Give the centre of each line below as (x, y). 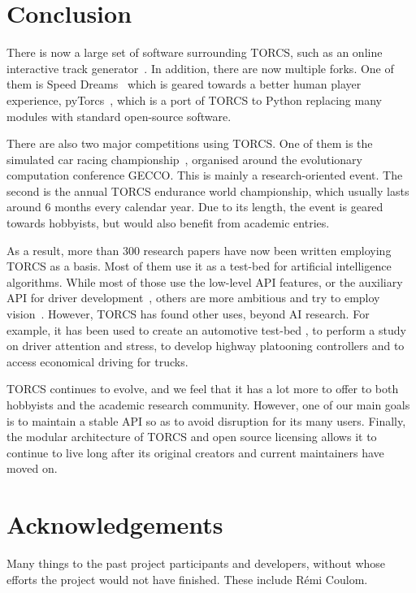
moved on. (32, 468)
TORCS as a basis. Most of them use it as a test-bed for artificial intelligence (199, 266)
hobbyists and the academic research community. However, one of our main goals (208, 405)
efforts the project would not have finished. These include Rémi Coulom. (187, 579)
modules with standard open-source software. (119, 116)
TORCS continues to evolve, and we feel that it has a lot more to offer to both (203, 389)
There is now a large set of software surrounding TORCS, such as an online (195, 52)
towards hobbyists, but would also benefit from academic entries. (168, 223)
